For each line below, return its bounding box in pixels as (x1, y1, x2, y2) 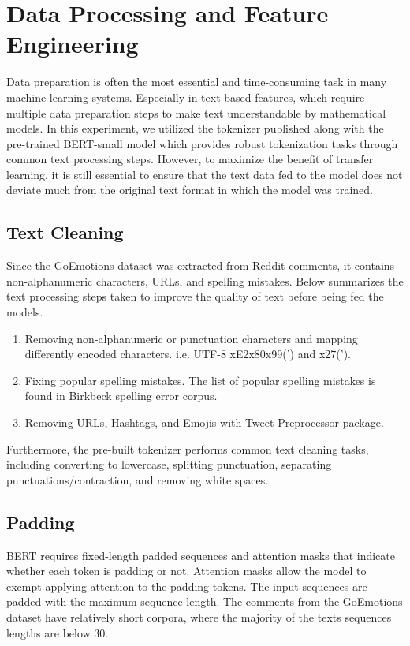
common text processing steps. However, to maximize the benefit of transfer (6, 151, 374, 167)
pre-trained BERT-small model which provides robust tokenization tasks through (6, 135, 398, 151)
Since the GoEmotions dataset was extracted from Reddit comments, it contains (6, 257, 395, 274)
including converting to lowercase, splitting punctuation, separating (6, 456, 332, 472)
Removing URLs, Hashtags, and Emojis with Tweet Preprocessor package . (24, 414, 384, 431)
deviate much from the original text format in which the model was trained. (6, 181, 373, 198)
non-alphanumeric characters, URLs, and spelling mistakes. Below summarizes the (6, 272, 404, 289)
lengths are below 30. (6, 624, 109, 640)
